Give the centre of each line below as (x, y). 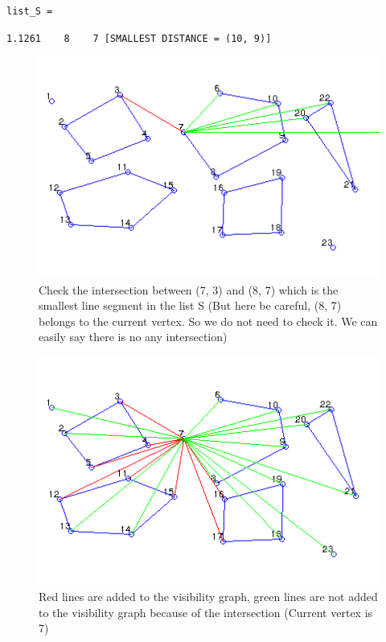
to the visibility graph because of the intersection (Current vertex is (206, 612)
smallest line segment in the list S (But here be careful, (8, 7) (190, 305)
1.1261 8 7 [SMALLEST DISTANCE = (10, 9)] (139, 38)
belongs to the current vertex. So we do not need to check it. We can (208, 321)
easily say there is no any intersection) (133, 337)
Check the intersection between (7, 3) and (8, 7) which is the (189, 289)
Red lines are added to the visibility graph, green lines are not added (208, 596)
